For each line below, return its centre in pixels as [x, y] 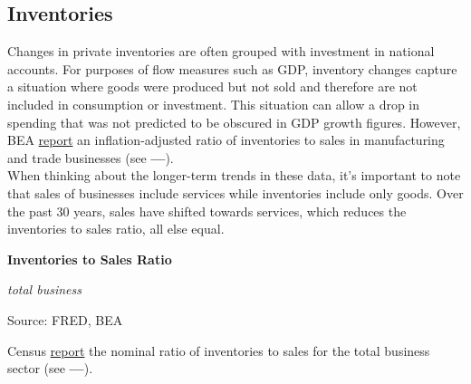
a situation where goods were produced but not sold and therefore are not [212, 86]
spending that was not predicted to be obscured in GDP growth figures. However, [234, 122]
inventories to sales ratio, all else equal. [116, 229]
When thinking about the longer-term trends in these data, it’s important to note [234, 175]
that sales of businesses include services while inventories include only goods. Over [235, 192]
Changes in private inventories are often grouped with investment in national [221, 51]
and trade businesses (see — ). [91, 157]
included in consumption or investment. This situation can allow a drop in [214, 104]
